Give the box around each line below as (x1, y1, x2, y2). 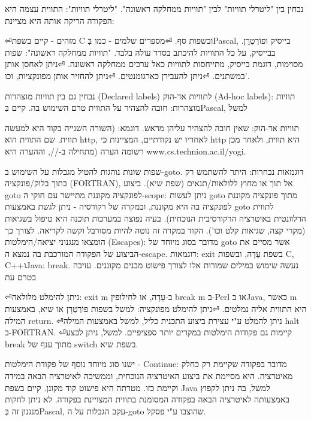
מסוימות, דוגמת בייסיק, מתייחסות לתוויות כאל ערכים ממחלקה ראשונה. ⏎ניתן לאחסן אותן (5, 57, 303, 70)
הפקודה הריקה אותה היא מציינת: (5, 14, 114, 26)
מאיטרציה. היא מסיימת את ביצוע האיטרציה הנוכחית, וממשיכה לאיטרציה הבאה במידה (5, 369, 293, 382)
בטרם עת (5, 270, 36, 283)
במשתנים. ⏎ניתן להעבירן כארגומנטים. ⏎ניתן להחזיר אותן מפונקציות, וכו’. (5, 69, 250, 81)
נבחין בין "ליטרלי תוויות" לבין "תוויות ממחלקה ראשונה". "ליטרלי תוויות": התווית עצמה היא (5, 2, 304, 14)
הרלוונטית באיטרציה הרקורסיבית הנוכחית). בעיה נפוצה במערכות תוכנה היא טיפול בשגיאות (5, 211, 306, 224)
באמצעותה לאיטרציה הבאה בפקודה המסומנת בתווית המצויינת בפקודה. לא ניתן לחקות (5, 393, 289, 405)
